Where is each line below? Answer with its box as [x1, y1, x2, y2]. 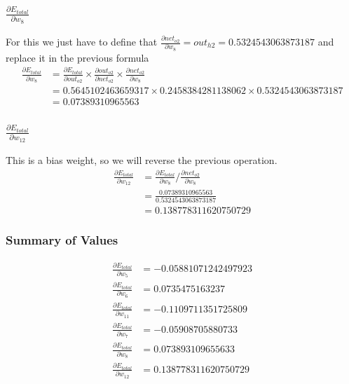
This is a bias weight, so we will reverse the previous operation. [6, 153, 278, 167]
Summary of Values [6, 231, 118, 249]
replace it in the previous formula [6, 50, 149, 64]
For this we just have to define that [6, 34, 158, 48]
